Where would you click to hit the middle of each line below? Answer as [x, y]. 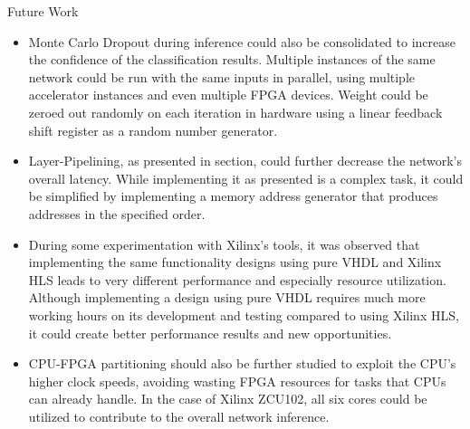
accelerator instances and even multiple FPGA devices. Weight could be [228, 95]
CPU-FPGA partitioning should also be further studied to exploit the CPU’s [242, 363]
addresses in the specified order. [117, 213]
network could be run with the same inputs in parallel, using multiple [222, 76]
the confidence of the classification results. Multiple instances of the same [232, 59]
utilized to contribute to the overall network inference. [179, 416]
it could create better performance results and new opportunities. [210, 333]
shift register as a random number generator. [153, 130]
